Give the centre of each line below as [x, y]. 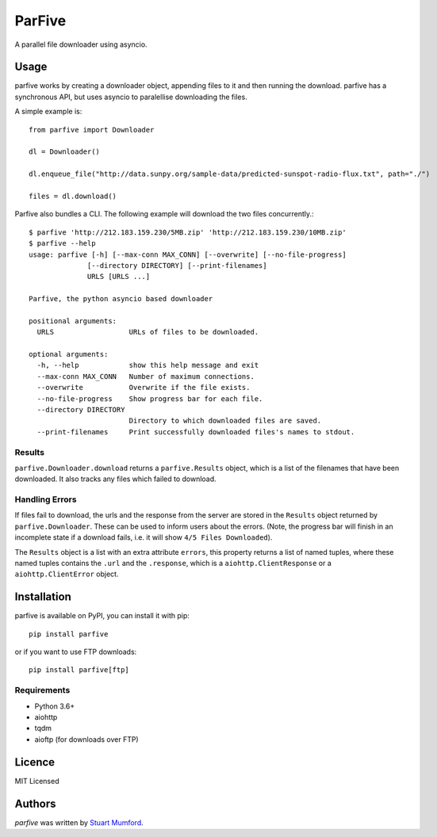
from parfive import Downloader [92, 130]
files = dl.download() [73, 196]
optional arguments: [69, 354]
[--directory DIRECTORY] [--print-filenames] [177, 265]
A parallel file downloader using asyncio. [81, 44]
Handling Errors [46, 499]
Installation [43, 597]
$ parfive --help [62, 243]
